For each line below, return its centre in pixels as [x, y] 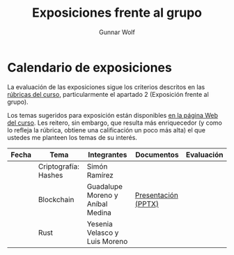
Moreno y [102, 195]
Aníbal [97, 203]
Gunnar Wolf [117, 32]
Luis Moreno [107, 241]
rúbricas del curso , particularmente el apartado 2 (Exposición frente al [108, 94]
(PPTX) [147, 203]
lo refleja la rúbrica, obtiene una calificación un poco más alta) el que [106, 130]
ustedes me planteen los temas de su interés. [72, 137]
